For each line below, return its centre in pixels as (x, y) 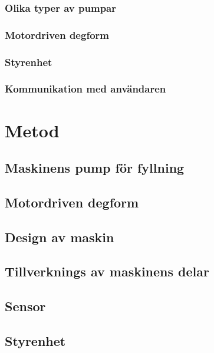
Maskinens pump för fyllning (95, 168)
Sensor (25, 306)
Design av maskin (60, 237)
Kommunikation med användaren (85, 89)
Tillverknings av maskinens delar (107, 271)
